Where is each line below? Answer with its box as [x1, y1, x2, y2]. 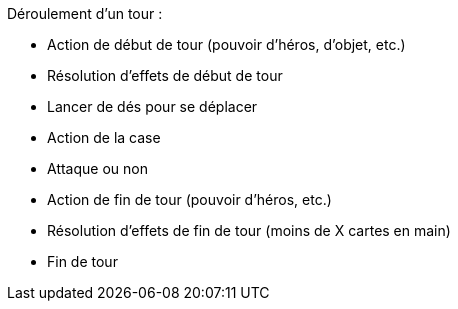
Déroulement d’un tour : [7, 5, 163, 22]
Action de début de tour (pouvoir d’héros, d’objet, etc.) [47, 36, 406, 53]
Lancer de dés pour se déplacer [47, 98, 258, 115]
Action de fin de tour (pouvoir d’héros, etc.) [47, 191, 332, 208]
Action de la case [47, 129, 161, 146]
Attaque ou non [47, 160, 148, 177]
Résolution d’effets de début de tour [47, 67, 283, 84]
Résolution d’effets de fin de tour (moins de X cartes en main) [47, 222, 451, 239]
